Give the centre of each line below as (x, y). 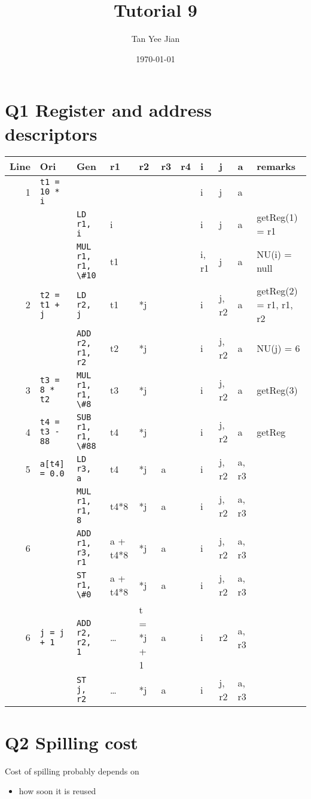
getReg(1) (277, 217)
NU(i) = (274, 254)
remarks (276, 166)
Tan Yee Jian (155, 39)
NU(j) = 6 (278, 348)
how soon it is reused (57, 791)
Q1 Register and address (108, 110)
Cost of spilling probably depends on (72, 771)
